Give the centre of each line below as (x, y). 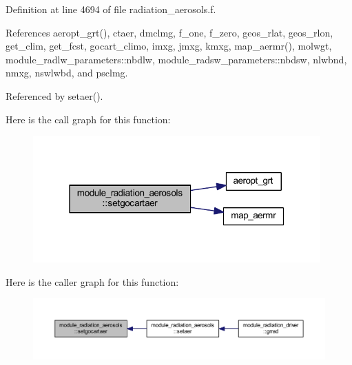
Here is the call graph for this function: (88, 119)
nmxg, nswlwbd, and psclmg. (67, 73)
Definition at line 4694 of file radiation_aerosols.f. (111, 9)
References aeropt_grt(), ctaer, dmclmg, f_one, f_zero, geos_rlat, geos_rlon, (169, 32)
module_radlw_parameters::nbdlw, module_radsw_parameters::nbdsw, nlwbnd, (176, 59)
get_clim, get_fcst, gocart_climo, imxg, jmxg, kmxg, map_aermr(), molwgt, (169, 46)
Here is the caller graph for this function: (92, 281)
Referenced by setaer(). (54, 95)
